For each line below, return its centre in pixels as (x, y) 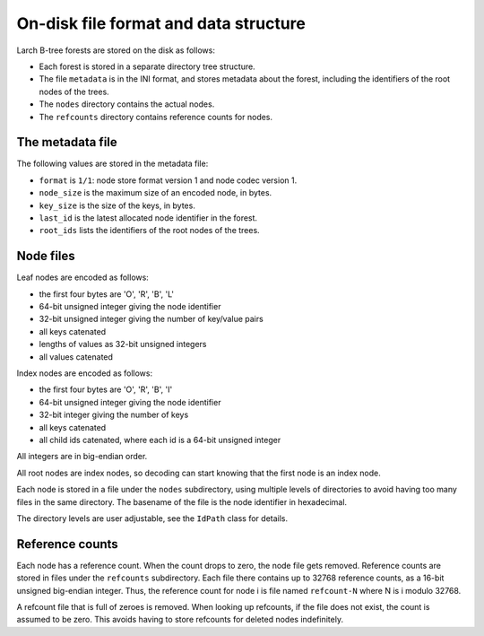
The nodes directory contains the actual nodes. (127, 104)
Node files (46, 256)
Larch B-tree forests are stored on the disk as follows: (116, 50)
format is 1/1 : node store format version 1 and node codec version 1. (168, 180)
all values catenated (76, 357)
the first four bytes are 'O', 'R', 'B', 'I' (106, 389)
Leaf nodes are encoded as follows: (83, 277)
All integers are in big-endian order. (82, 457)
